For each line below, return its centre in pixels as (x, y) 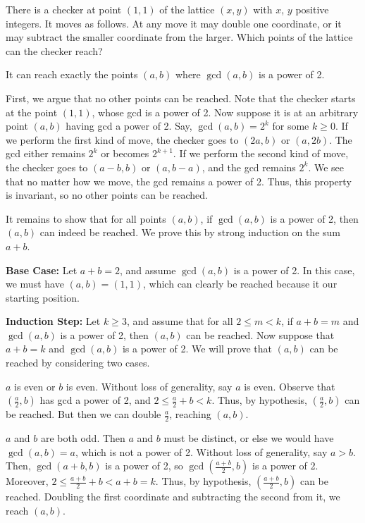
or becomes (125, 153)
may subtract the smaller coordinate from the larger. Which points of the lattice (179, 37)
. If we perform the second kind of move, (261, 153)
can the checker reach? (54, 50)
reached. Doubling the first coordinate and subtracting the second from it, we (173, 497)
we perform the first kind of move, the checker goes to (122, 139)
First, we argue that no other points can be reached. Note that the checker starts (181, 98)
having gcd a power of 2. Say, (129, 126)
